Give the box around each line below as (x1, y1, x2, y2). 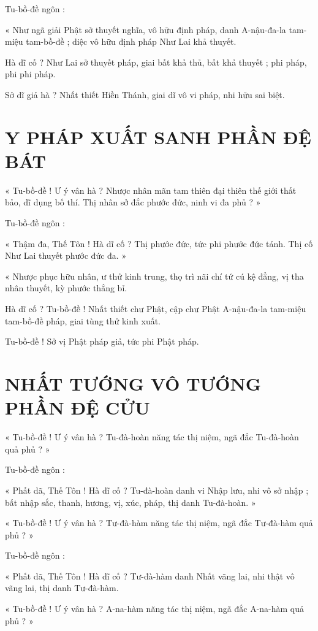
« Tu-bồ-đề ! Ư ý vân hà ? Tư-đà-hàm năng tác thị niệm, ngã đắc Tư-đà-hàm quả (5, 516, 313, 529)
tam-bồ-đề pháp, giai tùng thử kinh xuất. (5, 314, 161, 327)
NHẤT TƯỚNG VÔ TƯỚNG (5, 371, 262, 396)
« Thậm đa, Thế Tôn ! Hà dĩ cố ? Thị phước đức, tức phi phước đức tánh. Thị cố (5, 237, 313, 250)
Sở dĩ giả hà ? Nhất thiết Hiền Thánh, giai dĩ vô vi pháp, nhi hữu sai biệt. (5, 88, 285, 101)
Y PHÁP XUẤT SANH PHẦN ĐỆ (5, 124, 311, 149)
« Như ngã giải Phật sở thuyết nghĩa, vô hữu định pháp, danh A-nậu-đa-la (5, 23, 286, 36)
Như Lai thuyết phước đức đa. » (5, 249, 127, 262)
